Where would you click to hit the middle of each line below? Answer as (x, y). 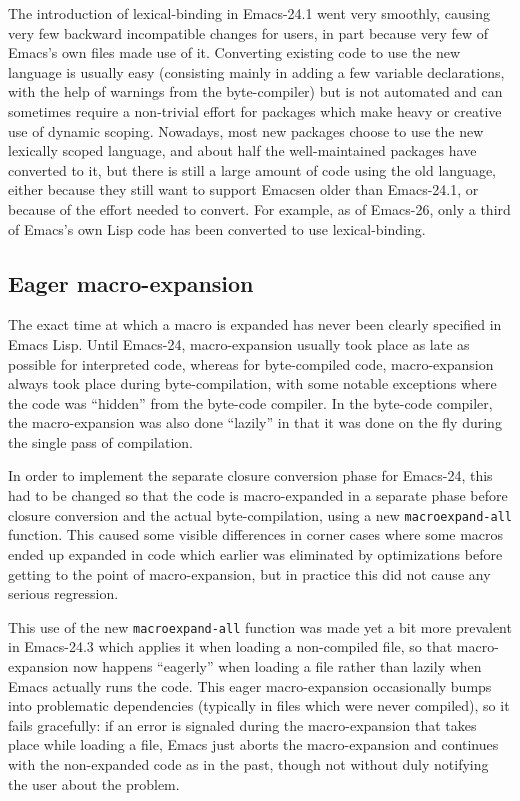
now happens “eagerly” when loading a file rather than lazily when (277, 665)
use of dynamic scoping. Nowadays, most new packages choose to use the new (246, 130)
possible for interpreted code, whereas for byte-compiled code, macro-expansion (251, 363)
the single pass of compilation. (100, 441)
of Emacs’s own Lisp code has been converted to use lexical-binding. (217, 228)
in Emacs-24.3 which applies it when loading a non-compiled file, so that (230, 646)
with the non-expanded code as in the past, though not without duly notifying (248, 763)
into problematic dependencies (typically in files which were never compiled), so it (259, 705)
